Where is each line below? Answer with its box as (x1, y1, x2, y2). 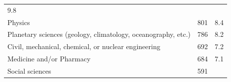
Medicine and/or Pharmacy (7, 54, 91, 64)
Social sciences (7, 65, 51, 76)
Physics (7, 17, 30, 27)
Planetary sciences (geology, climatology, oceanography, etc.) (7, 29, 191, 39)
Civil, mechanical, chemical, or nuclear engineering (7, 41, 160, 52)
